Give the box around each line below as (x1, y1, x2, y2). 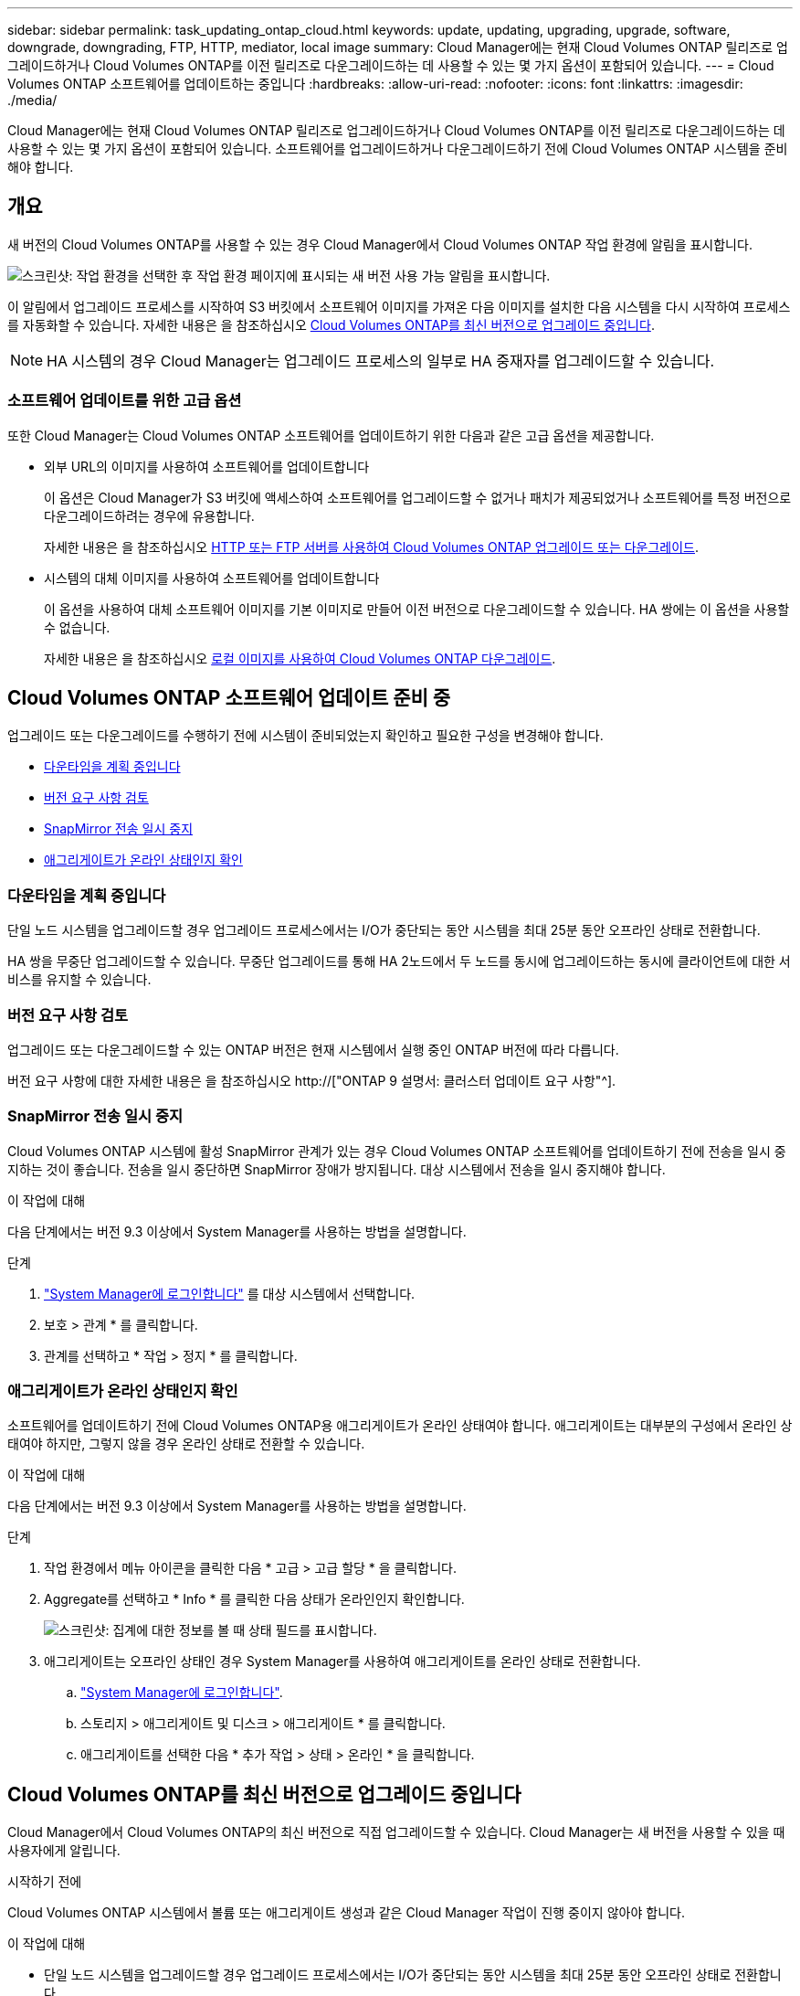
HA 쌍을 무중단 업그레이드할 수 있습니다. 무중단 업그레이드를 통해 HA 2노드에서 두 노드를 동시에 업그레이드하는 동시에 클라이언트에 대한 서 (7, 953, 791, 970)
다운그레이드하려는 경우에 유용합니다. (44, 507, 255, 524)
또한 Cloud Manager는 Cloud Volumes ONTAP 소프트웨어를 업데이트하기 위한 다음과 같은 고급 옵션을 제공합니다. (7, 427, 655, 443)
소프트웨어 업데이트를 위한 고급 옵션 (7, 391, 242, 410)
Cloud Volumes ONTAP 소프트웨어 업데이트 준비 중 (7, 686, 451, 710)
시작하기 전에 (7, 1874, 82, 1890)
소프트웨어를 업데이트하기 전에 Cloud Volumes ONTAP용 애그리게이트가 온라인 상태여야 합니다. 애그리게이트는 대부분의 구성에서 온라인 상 (7, 1417, 793, 1434)
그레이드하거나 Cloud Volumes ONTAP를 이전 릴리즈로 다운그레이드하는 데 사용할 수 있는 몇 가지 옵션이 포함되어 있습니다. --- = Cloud (7, 58, 774, 73)
